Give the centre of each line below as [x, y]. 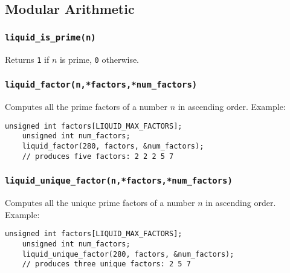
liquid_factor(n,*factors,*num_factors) [101, 85]
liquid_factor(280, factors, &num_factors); [113, 146]
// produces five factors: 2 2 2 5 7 [98, 156]
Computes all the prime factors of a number [86, 106]
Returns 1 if [27, 59]
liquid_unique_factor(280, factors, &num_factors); [128, 254]
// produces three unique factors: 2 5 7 [106, 264]
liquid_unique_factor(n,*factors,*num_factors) [119, 181]
